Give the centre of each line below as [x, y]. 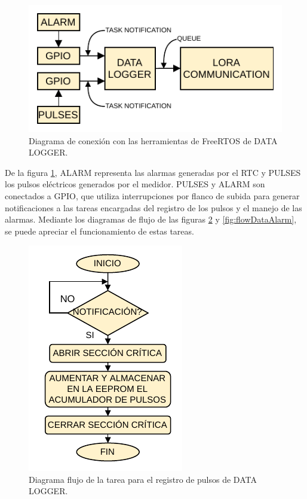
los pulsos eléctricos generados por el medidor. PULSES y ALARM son [135, 184]
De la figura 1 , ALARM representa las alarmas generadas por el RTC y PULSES [153, 172]
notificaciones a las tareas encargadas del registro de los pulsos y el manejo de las [153, 207]
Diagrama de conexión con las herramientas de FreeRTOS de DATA [153, 140]
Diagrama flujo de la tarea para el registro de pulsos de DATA [143, 479]
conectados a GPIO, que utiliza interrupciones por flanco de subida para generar [152, 195]
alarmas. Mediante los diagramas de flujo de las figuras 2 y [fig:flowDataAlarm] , [151, 219]
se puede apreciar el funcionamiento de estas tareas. [99, 231]
